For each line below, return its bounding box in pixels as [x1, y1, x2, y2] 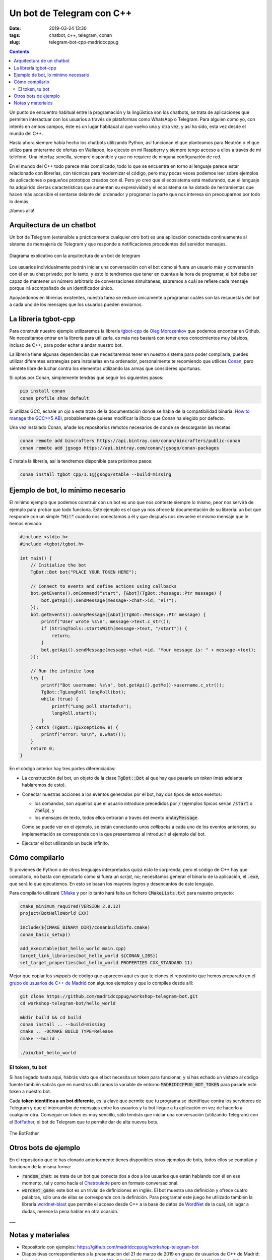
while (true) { [41, 696, 79, 702]
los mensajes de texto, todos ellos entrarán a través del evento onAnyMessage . [34, 814, 199, 821]
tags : [9, 32, 21, 38]
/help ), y [34, 807, 55, 813]
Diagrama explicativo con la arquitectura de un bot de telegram [9, 253, 141, 259]
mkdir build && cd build [20, 1015, 82, 1020]
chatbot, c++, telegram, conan [49, 32, 112, 38]
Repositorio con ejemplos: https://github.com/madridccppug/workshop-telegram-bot [22, 1244, 199, 1250]
